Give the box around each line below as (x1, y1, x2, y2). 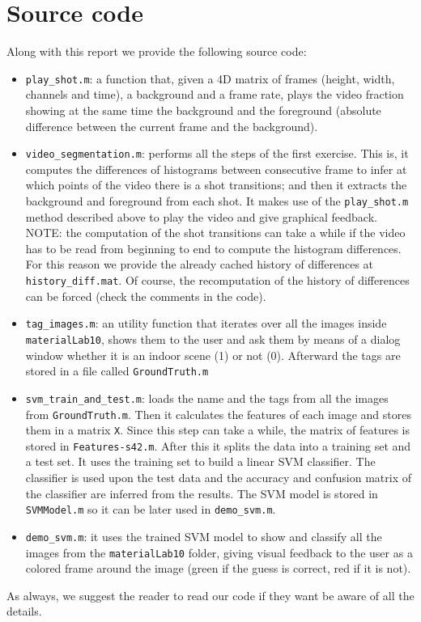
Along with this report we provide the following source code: (6, 43, 307, 60)
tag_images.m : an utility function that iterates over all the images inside (25, 315, 387, 332)
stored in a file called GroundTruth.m (25, 362, 209, 379)
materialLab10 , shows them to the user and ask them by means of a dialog (25, 330, 401, 347)
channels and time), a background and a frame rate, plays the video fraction (25, 86, 404, 103)
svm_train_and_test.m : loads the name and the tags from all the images (25, 389, 389, 406)
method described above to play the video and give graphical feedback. (25, 208, 377, 225)
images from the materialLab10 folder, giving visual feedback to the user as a (25, 544, 413, 561)
